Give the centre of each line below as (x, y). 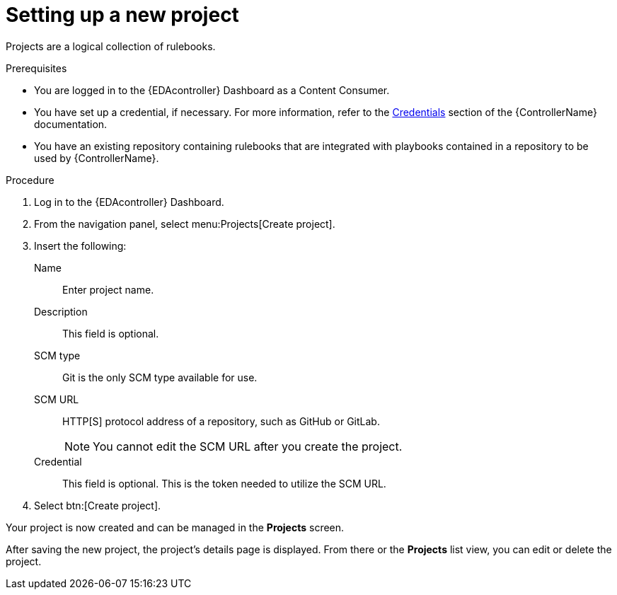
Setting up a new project (122, 15)
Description (61, 311)
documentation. (71, 124)
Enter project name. (108, 289)
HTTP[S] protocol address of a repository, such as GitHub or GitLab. (221, 421)
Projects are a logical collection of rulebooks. (111, 46)
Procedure (30, 180)
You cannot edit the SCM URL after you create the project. (248, 446)
